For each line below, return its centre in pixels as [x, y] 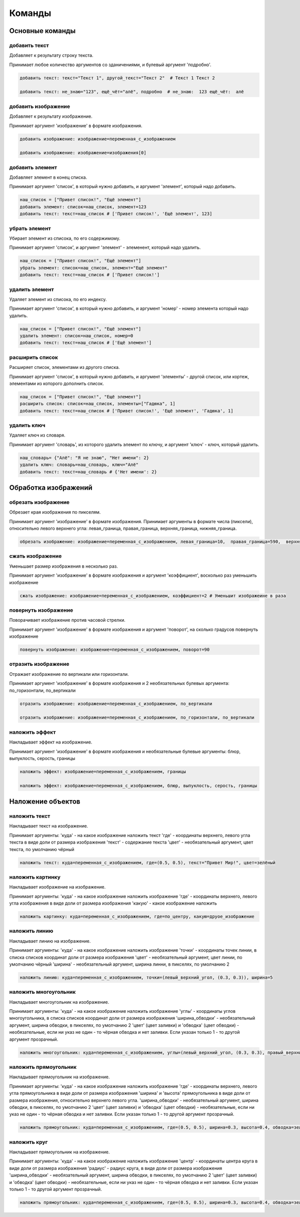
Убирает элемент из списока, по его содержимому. [65, 238]
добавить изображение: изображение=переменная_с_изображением [97, 139]
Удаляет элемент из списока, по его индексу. [58, 299]
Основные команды [42, 31]
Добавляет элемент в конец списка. [48, 177]
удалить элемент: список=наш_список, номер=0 [76, 336]
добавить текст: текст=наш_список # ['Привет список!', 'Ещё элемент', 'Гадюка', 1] [126, 411]
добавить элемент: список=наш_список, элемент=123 [83, 207]
